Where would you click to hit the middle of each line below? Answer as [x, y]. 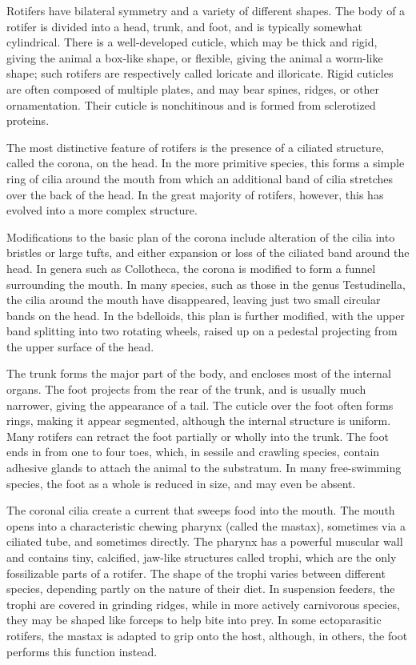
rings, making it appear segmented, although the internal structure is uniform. [199, 421]
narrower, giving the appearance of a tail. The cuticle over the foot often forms [200, 405]
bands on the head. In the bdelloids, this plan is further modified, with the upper [206, 315]
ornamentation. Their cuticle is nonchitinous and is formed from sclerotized [191, 104]
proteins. [28, 120]
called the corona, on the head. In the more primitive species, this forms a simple [206, 163]
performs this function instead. [82, 651]
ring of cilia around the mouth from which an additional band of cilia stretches [200, 178]
